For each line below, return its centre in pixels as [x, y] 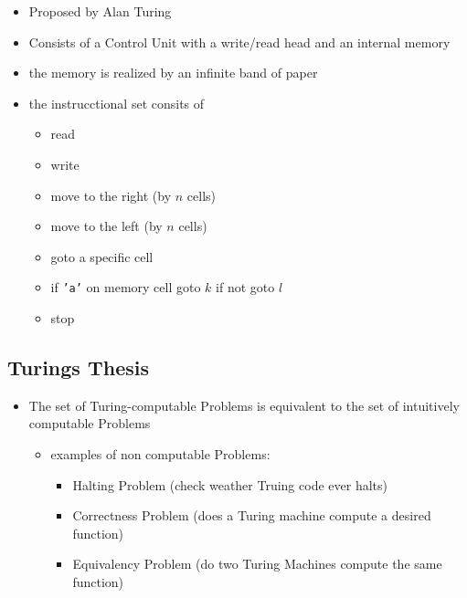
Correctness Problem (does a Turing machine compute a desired [252, 515]
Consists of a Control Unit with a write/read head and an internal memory [239, 42]
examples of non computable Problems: [160, 453]
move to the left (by [106, 226]
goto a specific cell [102, 256]
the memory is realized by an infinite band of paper [173, 73]
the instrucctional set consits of [117, 103]
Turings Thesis [78, 367]
